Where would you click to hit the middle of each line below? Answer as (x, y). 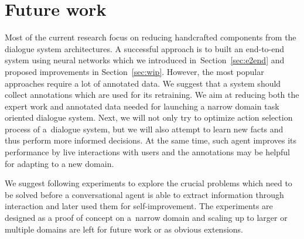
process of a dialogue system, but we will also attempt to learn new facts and (144, 129)
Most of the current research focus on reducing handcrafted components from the (151, 37)
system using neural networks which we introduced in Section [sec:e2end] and (145, 60)
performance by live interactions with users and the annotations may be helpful (147, 152)
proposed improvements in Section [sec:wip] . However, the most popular (134, 71)
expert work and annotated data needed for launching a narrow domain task (142, 106)
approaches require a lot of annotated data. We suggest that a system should (143, 83)
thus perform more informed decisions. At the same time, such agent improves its (151, 140)
